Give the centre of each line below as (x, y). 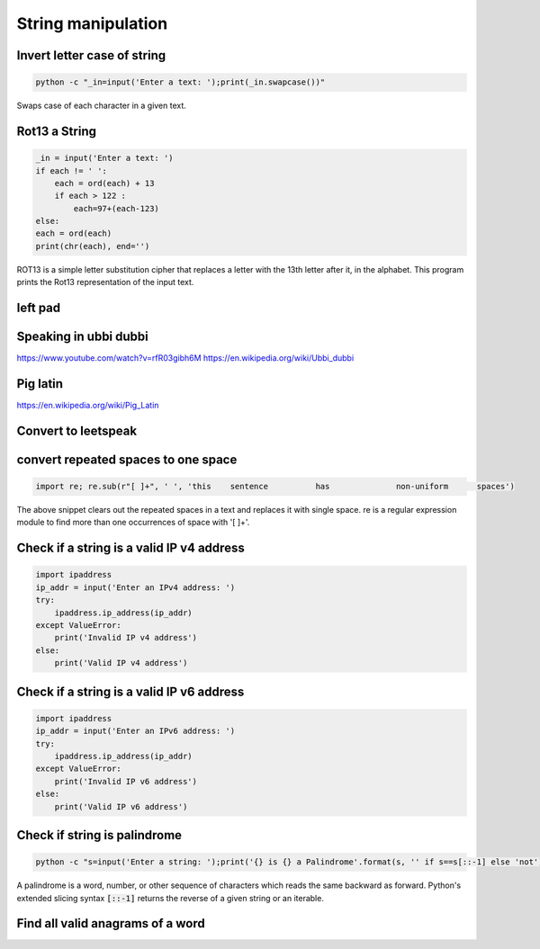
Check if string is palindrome (99, 835)
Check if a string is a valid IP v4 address (130, 548)
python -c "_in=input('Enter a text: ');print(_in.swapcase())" (180, 82)
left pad (39, 308)
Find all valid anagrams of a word (111, 923)
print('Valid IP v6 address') (121, 806)
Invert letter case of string (91, 55)
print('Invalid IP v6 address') (126, 781)
